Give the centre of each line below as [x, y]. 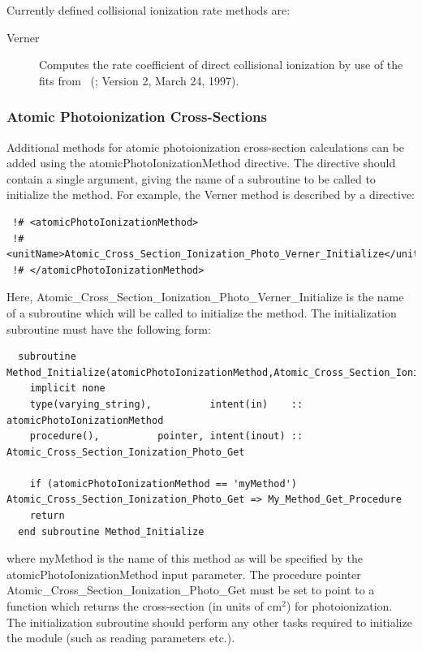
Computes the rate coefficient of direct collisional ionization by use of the [221, 65]
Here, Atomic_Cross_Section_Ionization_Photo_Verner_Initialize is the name [205, 297]
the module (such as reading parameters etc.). [121, 638]
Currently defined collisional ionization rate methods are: [149, 10]
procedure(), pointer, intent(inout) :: [166, 436]
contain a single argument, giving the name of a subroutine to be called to [191, 178]
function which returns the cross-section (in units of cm [144, 606]
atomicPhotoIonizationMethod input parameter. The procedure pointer [184, 574]
